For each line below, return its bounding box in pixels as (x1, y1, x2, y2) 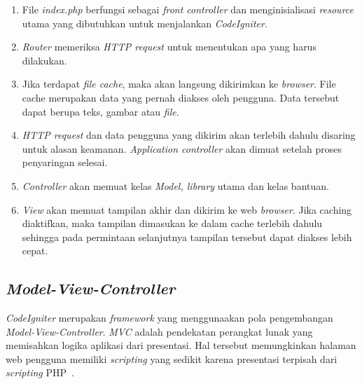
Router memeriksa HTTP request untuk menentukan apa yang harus (22, 39, 316, 54)
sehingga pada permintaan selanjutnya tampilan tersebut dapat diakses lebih (22, 229, 352, 244)
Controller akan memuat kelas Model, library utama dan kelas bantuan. (22, 178, 329, 193)
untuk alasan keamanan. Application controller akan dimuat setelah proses (22, 141, 342, 156)
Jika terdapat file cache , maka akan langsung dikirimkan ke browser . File (22, 76, 336, 91)
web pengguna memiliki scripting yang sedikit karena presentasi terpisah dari (6, 351, 337, 366)
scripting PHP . (6, 365, 74, 380)
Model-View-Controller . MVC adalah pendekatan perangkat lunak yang (6, 324, 313, 338)
